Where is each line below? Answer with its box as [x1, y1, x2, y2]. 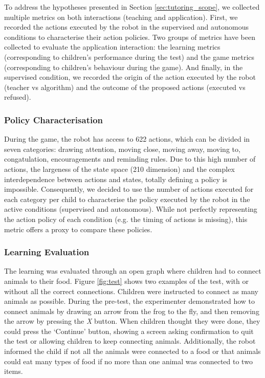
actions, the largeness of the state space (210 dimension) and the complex [4, 163, 235, 174]
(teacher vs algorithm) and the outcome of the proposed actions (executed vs [4, 81, 246, 92]
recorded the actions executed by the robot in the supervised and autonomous [4, 21, 249, 32]
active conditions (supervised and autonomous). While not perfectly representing [4, 204, 257, 214]
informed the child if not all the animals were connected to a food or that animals [4, 346, 261, 357]
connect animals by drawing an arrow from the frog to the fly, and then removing [4, 305, 259, 316]
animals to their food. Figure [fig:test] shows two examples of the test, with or [4, 275, 249, 286]
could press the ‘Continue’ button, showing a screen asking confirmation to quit [4, 325, 254, 336]
